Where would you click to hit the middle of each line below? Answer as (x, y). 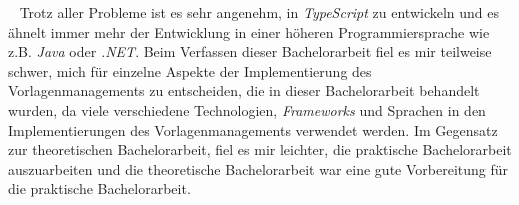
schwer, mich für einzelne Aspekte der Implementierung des (190, 70)
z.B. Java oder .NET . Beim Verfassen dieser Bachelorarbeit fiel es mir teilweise (250, 51)
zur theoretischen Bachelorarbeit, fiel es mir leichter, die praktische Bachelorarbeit (260, 149)
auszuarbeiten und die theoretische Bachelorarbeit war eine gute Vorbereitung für (258, 168)
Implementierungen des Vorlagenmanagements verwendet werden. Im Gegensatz (253, 129)
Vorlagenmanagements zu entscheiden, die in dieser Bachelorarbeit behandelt (244, 90)
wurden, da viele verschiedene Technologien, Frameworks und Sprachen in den (247, 109)
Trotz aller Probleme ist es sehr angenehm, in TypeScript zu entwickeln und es (259, 12)
